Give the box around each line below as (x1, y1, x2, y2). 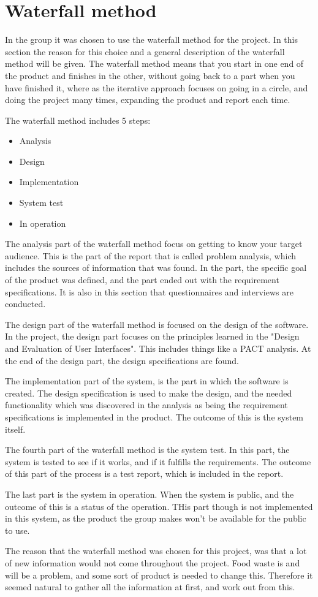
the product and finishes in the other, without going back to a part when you (5, 69, 295, 82)
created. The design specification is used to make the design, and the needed (5, 386, 292, 399)
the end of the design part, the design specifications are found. (5, 354, 239, 367)
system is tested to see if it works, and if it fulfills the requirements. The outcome (5, 455, 311, 468)
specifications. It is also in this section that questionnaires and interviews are (5, 285, 293, 298)
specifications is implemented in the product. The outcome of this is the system (5, 410, 304, 423)
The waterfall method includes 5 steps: (5, 113, 151, 126)
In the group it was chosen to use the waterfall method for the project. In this (5, 33, 298, 46)
